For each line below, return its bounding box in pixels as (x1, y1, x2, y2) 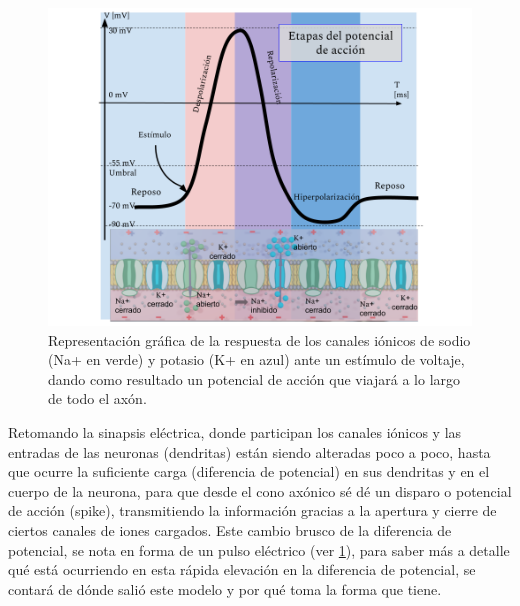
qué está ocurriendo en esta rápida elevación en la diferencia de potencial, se (8, 559, 476, 580)
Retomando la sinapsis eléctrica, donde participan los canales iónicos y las (8, 421, 462, 442)
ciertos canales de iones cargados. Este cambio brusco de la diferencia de (8, 519, 452, 540)
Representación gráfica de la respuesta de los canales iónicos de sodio (48, 329, 471, 350)
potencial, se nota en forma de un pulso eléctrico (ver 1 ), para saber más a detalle (8, 539, 510, 560)
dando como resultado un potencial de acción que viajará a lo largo (48, 368, 461, 389)
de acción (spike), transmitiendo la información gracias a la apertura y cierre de (8, 500, 497, 521)
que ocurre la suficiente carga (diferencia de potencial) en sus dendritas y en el (8, 461, 490, 482)
